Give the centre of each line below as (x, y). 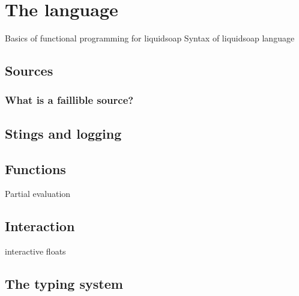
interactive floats (35, 251)
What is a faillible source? (69, 100)
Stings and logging (63, 133)
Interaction (40, 226)
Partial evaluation (38, 194)
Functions (35, 168)
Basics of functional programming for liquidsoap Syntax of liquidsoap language (150, 38)
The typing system (64, 284)
